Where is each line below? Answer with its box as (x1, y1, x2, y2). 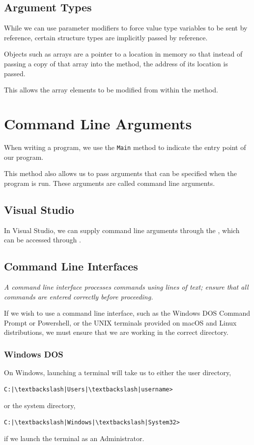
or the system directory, (4, 400, 76, 411)
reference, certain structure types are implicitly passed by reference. (4, 32, 208, 42)
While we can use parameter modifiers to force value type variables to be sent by (4, 23, 248, 33)
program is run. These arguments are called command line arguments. (4, 178, 215, 188)
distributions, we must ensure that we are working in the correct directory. (4, 327, 228, 337)
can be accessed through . (4, 235, 81, 245)
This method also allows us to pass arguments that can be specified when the (4, 168, 237, 178)
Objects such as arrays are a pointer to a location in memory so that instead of (4, 49, 243, 59)
